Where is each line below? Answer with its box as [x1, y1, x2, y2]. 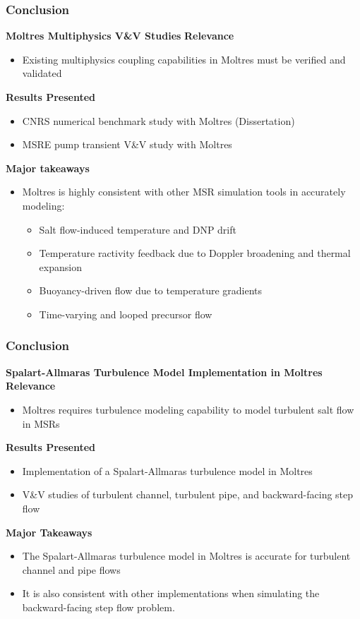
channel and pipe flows [22, 562, 121, 577]
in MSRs [22, 416, 60, 431]
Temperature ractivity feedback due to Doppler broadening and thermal [39, 246, 351, 260]
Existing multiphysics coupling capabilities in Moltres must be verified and [22, 52, 346, 66]
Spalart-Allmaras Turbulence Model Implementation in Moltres [6, 364, 323, 379]
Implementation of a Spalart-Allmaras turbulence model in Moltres [22, 463, 313, 478]
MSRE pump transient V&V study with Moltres [22, 137, 232, 152]
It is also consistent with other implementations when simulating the [22, 586, 320, 601]
